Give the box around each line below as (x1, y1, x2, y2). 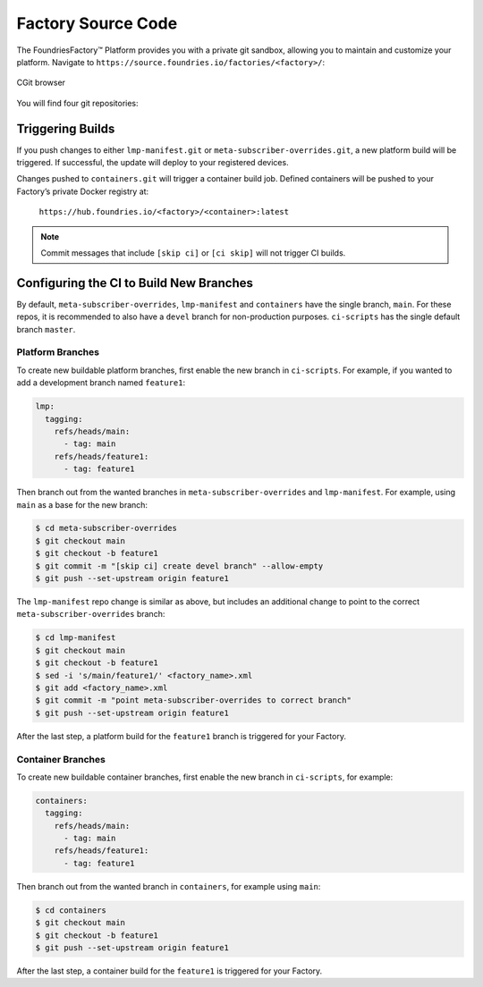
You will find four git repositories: (16, 97, 139, 108)
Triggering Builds (16, 121, 115, 136)
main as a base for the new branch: (16, 499, 148, 510)
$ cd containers (35, 905, 107, 915)
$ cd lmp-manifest (35, 633, 116, 643)
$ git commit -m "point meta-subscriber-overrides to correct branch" (35, 696, 352, 705)
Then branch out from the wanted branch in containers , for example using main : (16, 881, 321, 891)
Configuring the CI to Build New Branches (16, 275, 254, 291)
